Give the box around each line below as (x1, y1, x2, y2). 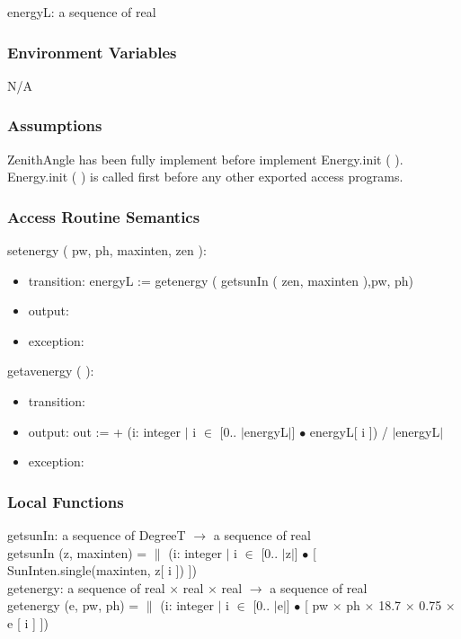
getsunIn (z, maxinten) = (7, 543, 147, 562)
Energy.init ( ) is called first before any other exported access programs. (7, 167, 403, 186)
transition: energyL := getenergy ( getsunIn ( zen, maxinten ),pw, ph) (28, 271, 414, 289)
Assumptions (7, 114, 102, 137)
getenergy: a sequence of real (7, 578, 165, 597)
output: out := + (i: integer (28, 422, 182, 440)
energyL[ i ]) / (309, 422, 388, 440)
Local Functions (7, 490, 124, 512)
